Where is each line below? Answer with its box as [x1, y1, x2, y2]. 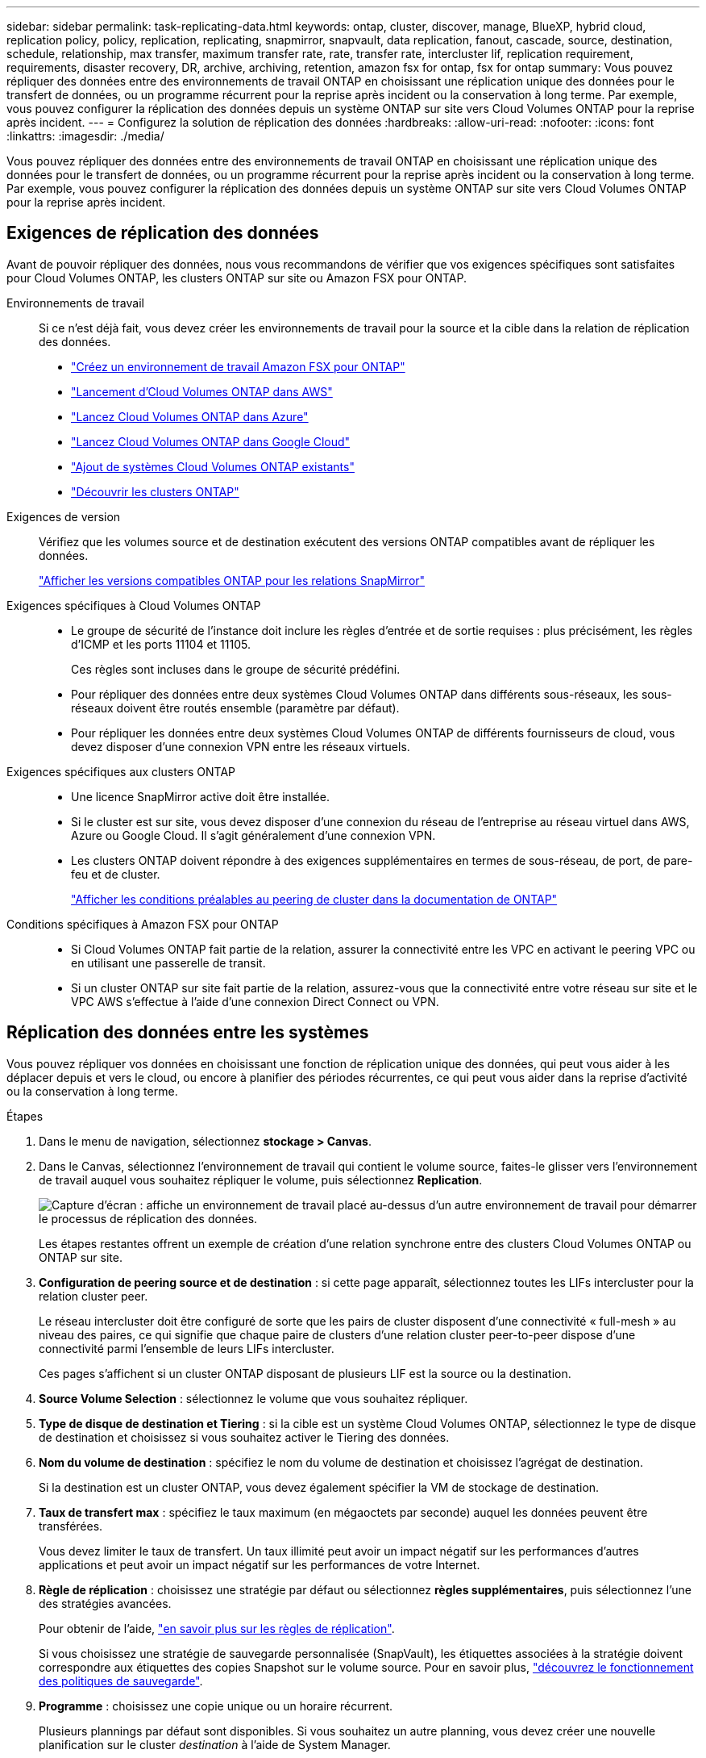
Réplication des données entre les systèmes [6, 1022, 369, 1043]
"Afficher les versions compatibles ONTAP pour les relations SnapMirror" [39, 573, 426, 587]
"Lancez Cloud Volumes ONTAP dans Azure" [71, 409, 309, 424]
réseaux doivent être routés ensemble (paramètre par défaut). [71, 700, 400, 715]
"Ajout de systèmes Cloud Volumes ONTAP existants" [71, 459, 355, 474]
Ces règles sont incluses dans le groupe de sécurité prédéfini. [71, 662, 401, 676]
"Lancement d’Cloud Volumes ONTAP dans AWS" [71, 384, 333, 399]
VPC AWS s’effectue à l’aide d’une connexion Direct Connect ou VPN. [71, 994, 439, 1008]
